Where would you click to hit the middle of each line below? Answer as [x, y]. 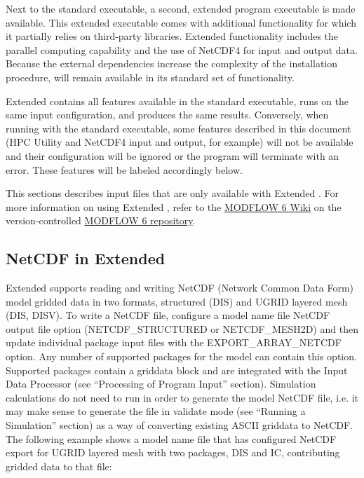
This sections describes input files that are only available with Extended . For [173, 193]
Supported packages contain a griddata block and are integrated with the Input [177, 370]
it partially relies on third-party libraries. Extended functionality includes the [172, 36]
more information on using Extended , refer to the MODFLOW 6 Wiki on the [174, 206]
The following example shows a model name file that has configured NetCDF [171, 438]
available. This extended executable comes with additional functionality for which [181, 22]
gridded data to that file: [59, 466]
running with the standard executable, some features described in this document [178, 128]
